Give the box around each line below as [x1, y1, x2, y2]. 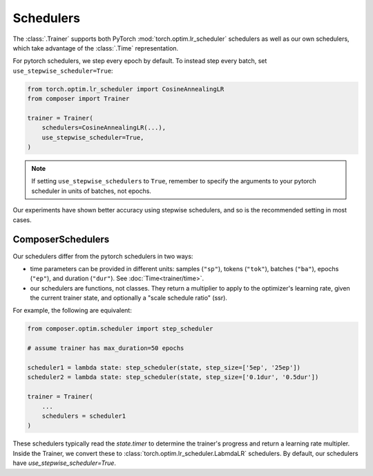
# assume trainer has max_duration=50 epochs [27, 345, 184, 352]
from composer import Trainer [27, 95, 130, 103]
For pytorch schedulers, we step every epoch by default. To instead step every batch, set [12, 57, 267, 65]
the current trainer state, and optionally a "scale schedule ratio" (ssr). [30, 294, 228, 302]
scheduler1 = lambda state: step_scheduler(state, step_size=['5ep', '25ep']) [27, 364, 300, 372]
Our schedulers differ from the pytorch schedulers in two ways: [12, 252, 193, 260]
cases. [12, 215, 32, 224]
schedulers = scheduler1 [41, 412, 126, 420]
